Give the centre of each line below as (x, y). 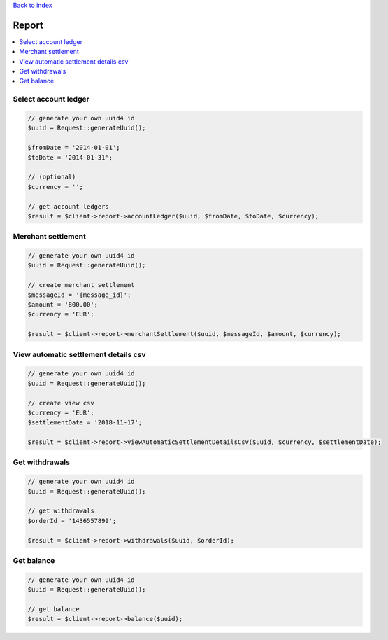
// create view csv (61, 403)
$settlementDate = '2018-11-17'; (85, 423)
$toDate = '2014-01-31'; (70, 157)
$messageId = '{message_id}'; (79, 295)
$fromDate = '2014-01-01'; (74, 148)
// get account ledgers (69, 206)
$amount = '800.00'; (63, 305)
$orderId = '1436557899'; (72, 521)
